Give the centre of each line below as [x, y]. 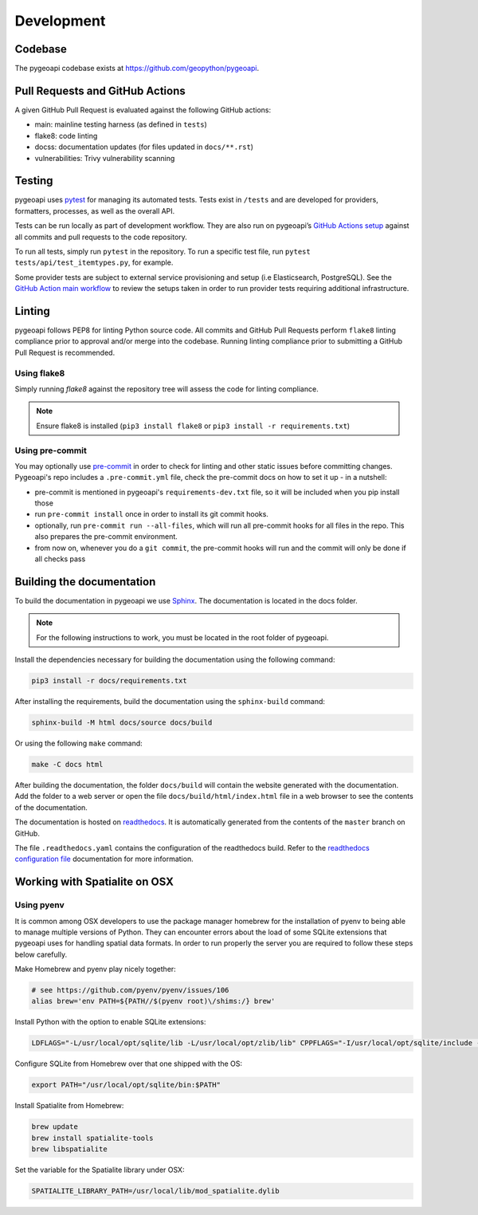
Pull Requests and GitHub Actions [100, 90]
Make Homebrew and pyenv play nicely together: [96, 969]
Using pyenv [39, 905]
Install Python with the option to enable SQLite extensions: [110, 1022]
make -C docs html [67, 765]
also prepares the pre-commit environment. [106, 537]
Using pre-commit [51, 450]
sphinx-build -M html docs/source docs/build [122, 723]
